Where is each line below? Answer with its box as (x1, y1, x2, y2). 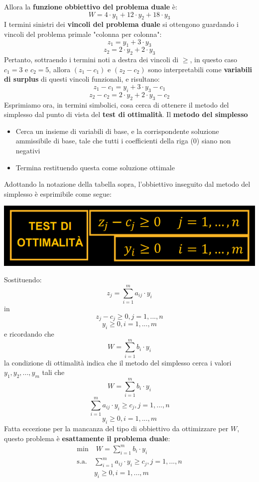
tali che (42, 367, 65, 377)
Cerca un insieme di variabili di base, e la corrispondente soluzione (15, 125, 219, 136)
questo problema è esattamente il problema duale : (4, 433, 170, 443)
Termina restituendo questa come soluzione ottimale (15, 162, 175, 172)
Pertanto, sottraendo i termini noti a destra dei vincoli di (4, 54, 179, 65)
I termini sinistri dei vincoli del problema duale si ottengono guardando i (4, 19, 239, 29)
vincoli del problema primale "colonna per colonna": (4, 28, 162, 39)
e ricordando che (4, 328, 54, 339)
